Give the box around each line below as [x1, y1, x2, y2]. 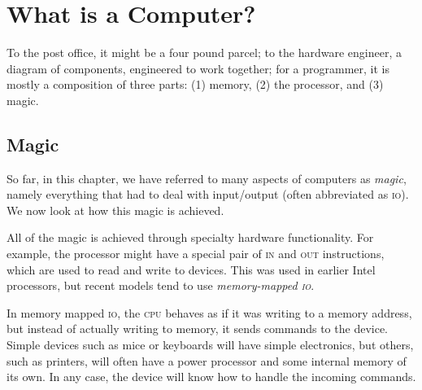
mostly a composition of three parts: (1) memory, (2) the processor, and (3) [7, 76, 384, 93]
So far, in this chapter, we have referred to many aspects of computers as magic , [7, 169, 407, 186]
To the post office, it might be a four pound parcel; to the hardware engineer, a [7, 44, 402, 61]
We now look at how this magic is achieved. [7, 201, 224, 218]
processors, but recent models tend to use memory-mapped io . [7, 277, 315, 294]
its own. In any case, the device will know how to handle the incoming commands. [7, 368, 416, 385]
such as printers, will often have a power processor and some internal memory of [7, 352, 407, 369]
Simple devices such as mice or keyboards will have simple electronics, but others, [7, 336, 414, 353]
